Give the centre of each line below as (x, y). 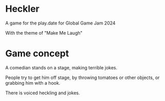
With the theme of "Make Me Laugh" (44, 33)
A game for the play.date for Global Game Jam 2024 (60, 23)
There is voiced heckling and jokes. (43, 93)
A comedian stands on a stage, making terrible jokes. (61, 67)
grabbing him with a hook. (33, 83)
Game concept (37, 54)
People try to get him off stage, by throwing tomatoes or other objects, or (82, 78)
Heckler (22, 9)
